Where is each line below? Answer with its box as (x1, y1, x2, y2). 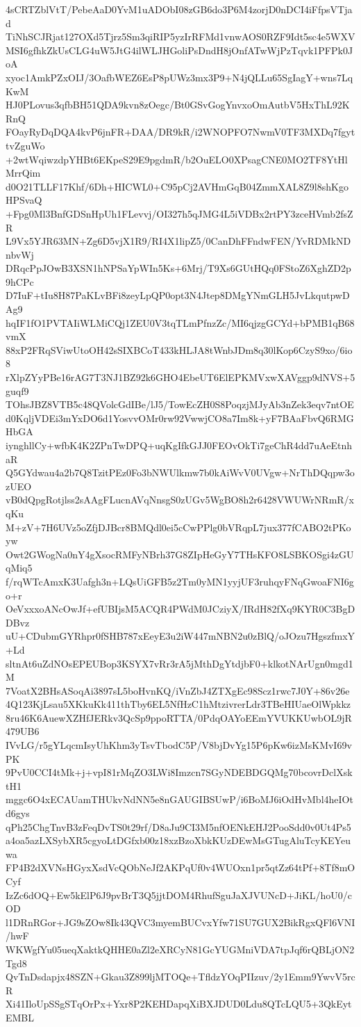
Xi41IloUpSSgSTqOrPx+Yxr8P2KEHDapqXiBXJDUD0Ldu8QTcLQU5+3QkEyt (6, 996, 352, 1011)
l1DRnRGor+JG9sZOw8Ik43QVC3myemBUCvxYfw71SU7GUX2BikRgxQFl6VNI (6, 914, 355, 929)
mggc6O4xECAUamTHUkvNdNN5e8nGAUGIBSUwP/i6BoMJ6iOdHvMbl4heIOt (6, 792, 353, 807)
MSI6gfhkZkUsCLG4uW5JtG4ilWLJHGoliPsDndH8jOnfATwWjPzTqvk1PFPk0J (6, 42, 353, 57)
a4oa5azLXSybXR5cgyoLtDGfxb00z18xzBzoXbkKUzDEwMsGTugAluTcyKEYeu (6, 833, 351, 848)
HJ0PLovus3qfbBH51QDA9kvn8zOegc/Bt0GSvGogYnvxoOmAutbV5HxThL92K (6, 97, 350, 112)
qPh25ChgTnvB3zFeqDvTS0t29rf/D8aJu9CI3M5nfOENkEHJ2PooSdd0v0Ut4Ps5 (6, 819, 351, 834)
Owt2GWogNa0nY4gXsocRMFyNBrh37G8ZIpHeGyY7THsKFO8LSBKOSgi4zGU (6, 547, 354, 561)
